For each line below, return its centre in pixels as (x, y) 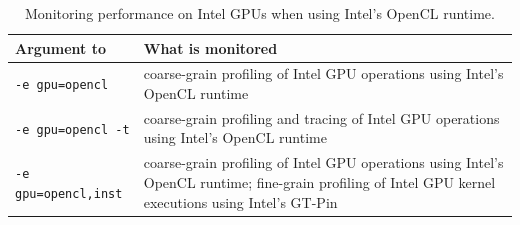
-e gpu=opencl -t (72, 129)
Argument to (61, 47)
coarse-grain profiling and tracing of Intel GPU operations (321, 117)
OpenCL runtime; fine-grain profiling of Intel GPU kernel (319, 181)
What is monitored (210, 47)
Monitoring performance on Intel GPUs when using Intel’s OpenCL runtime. (260, 13)
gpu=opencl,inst (69, 193)
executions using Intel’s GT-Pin (240, 201)
